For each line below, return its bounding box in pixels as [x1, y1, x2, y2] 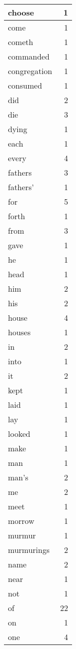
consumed [8, 80, 42, 91]
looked [8, 428, 30, 439]
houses [8, 326, 31, 338]
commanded [8, 51, 50, 62]
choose [8, 7, 34, 18]
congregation [8, 65, 52, 77]
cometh [8, 36, 33, 48]
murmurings [8, 544, 50, 555]
